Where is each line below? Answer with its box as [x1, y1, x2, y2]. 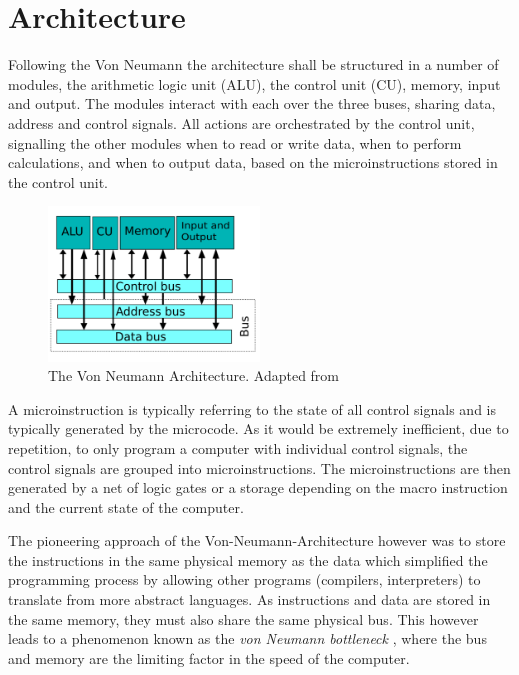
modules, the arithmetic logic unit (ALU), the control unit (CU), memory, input [8, 73, 501, 94]
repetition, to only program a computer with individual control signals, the [8, 437, 468, 458]
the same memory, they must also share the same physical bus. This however [8, 608, 479, 629]
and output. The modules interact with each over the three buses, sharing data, [8, 93, 496, 114]
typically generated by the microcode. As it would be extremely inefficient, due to [8, 418, 509, 439]
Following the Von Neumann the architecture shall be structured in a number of [8, 54, 499, 75]
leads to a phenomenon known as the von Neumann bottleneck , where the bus [8, 628, 487, 649]
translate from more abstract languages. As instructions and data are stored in [8, 589, 491, 610]
